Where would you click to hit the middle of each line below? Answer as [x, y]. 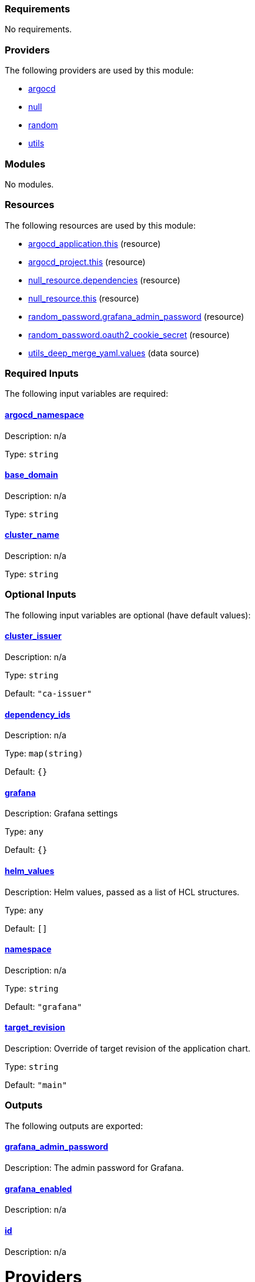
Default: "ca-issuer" [48, 693]
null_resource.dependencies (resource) [104, 280]
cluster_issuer [33, 636]
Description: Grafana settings [61, 814]
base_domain [31, 475]
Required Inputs [42, 373]
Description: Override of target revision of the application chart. [128, 1049]
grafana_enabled [38, 1189]
